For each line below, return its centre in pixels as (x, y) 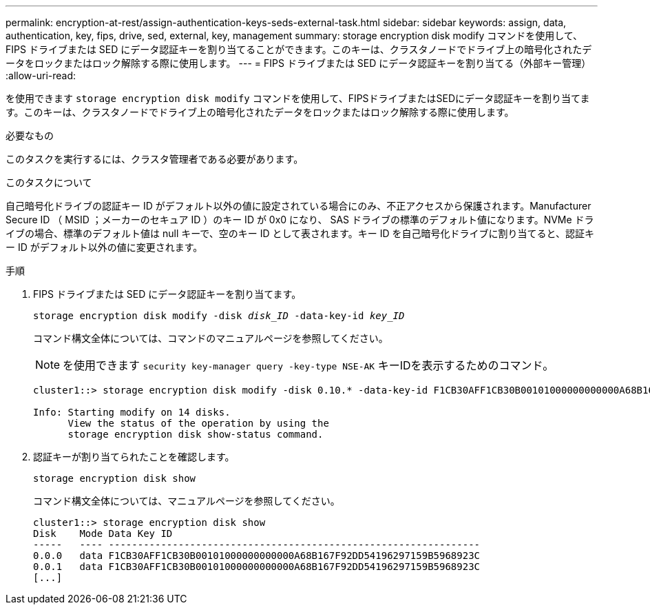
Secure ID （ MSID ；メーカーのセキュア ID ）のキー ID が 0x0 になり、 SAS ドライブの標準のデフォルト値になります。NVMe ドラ (300, 220)
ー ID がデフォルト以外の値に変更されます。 (104, 247)
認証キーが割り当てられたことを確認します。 (134, 457)
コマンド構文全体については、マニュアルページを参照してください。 (187, 501)
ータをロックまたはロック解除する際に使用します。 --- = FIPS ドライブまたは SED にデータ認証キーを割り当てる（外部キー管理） (298, 63)
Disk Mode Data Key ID (103, 533)
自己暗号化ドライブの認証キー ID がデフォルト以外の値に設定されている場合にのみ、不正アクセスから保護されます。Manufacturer (298, 206)
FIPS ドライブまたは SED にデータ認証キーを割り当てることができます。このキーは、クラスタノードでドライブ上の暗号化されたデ (299, 49)
